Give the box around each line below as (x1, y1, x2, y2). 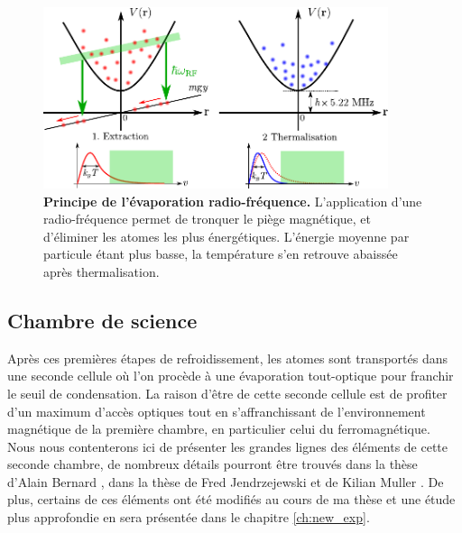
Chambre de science (7, 306, 198, 334)
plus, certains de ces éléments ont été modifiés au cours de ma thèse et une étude (7, 490, 456, 509)
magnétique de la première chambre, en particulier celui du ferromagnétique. (7, 419, 430, 438)
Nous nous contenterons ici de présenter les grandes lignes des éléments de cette (7, 437, 448, 455)
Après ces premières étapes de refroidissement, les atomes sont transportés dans (7, 348, 448, 367)
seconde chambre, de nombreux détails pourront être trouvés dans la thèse (7, 455, 418, 473)
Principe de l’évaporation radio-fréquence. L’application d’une (43, 191, 422, 210)
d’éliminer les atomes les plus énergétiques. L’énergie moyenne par (43, 226, 410, 245)
